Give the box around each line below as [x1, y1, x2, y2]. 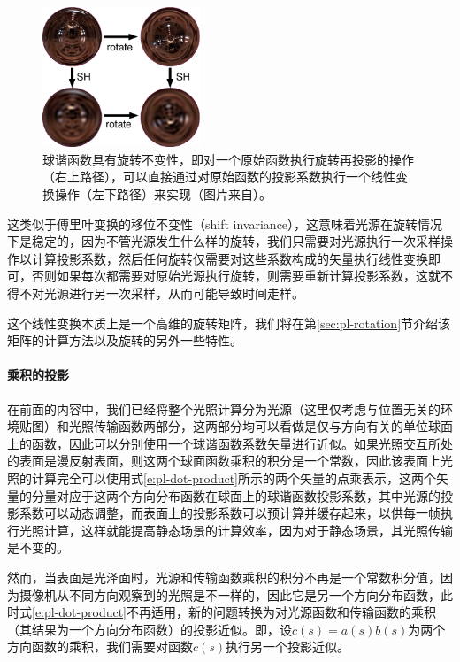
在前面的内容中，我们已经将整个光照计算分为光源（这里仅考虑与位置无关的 [7, 399, 441, 418]
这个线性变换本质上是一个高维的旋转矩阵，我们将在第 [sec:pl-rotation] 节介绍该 [7, 313, 451, 332]
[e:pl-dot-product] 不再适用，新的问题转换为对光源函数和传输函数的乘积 [32, 603, 437, 621]
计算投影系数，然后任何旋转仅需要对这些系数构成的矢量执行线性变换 [31, 249, 428, 267]
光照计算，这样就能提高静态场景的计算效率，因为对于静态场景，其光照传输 [19, 520, 453, 539]
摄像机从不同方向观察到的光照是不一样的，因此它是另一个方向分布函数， [19, 585, 441, 604]
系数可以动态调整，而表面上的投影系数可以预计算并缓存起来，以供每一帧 [19, 504, 441, 522]
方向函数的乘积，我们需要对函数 [7, 637, 193, 656]
